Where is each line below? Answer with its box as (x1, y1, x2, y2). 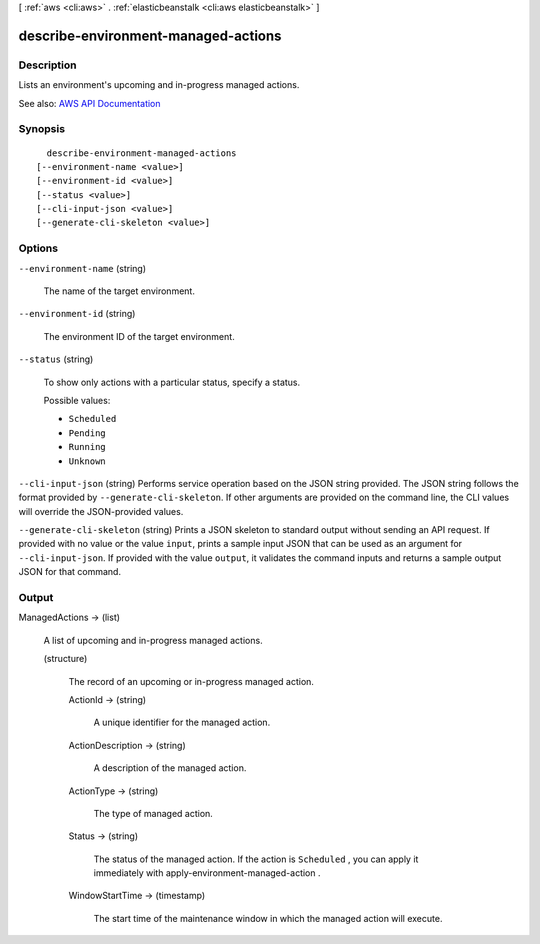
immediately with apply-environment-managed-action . (93, 867, 321, 879)
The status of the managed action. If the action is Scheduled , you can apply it (93, 853, 419, 865)
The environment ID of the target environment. (43, 330, 235, 342)
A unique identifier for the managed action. (93, 716, 271, 729)
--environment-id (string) (18, 308, 136, 320)
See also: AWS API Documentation (18, 97, 161, 109)
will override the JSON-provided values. (18, 505, 184, 517)
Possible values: (43, 394, 111, 406)
